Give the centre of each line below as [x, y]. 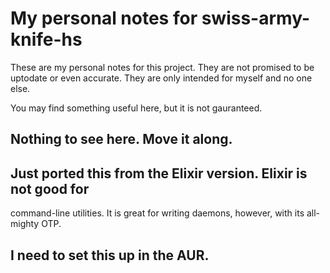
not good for [50, 188]
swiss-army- [255, 18]
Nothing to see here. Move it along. [121, 139]
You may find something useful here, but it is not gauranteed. [136, 108]
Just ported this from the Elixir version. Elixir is [159, 173]
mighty [25, 224]
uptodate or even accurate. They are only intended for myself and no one [161, 78]
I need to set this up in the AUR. [110, 255]
